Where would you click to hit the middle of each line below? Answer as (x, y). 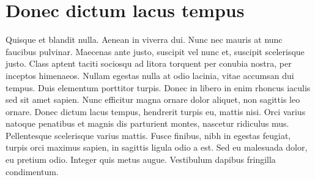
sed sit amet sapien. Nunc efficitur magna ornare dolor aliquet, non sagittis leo (153, 99)
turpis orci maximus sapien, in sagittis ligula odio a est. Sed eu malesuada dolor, (157, 147)
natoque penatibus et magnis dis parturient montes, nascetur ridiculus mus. (147, 123)
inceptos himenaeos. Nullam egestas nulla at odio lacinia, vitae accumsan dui (150, 75)
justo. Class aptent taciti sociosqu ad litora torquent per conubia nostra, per (149, 63)
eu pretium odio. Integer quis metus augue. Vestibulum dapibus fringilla (141, 159)
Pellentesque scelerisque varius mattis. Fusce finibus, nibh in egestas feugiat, (148, 135)
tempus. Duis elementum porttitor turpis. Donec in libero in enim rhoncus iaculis (158, 87)
